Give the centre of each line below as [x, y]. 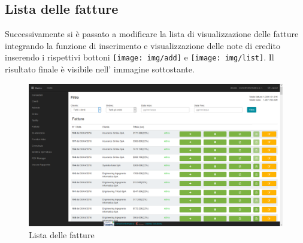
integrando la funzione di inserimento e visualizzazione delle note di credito [143, 45]
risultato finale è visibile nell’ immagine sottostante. [100, 69]
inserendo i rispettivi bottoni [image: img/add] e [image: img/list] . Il [140, 57]
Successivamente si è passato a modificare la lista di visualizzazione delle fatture [152, 34]
